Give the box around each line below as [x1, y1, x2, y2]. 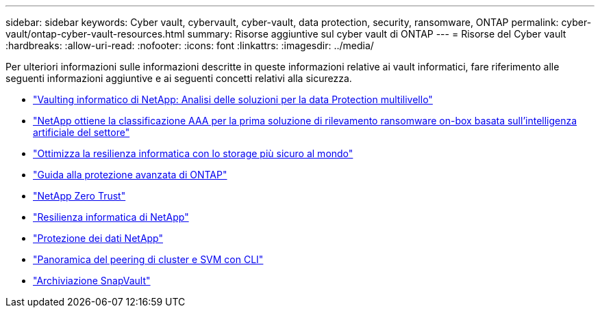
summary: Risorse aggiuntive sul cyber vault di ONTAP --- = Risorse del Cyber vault [187, 28, 566, 40]
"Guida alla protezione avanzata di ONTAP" [33, 169, 227, 180]
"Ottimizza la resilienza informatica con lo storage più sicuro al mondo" [33, 148, 353, 159]
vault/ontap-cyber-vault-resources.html [5, 28, 185, 40]
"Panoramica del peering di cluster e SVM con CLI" [33, 254, 264, 265]
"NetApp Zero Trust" [33, 190, 126, 202]
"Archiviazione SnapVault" [33, 275, 151, 286]
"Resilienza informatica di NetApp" [33, 211, 189, 223]
